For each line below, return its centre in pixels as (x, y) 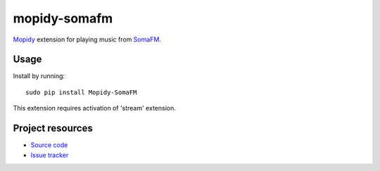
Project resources (53, 128)
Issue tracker (50, 155)
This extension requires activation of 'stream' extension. (94, 108)
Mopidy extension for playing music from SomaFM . (87, 39)
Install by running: (39, 76)
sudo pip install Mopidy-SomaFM (81, 92)
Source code (49, 145)
